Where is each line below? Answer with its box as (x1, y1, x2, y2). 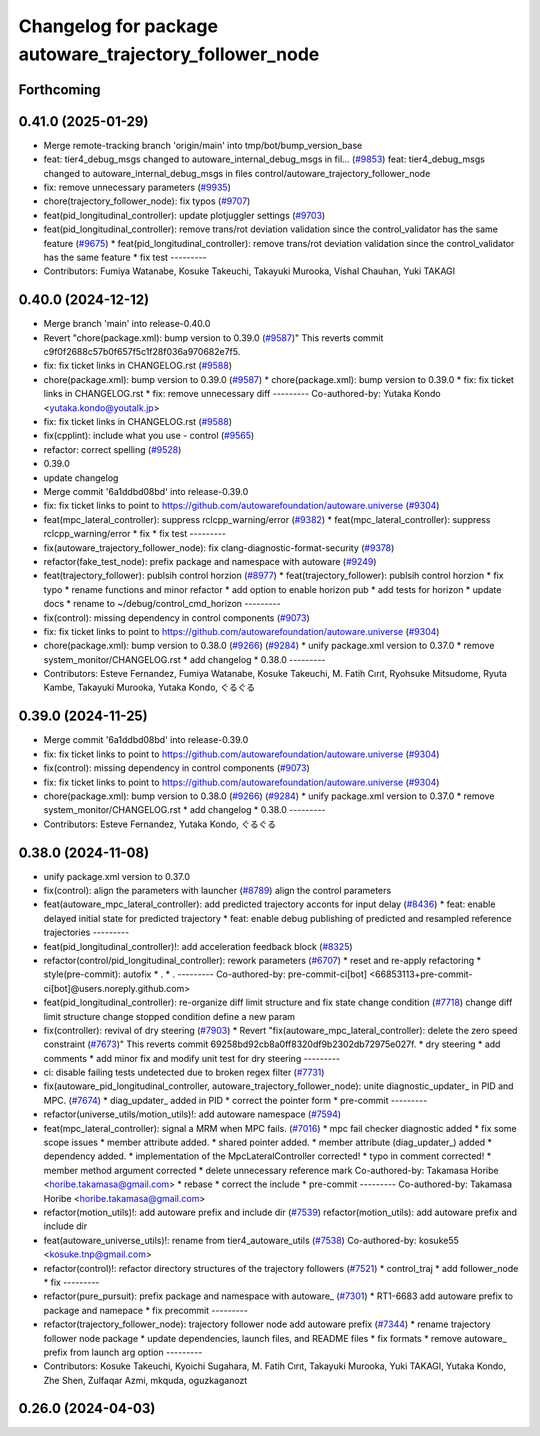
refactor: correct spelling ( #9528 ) (43, 443, 182, 455)
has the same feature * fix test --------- (43, 251, 207, 263)
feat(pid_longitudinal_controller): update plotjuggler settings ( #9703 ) (43, 209, 326, 221)
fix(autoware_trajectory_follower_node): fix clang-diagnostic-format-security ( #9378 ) (43, 541, 395, 554)
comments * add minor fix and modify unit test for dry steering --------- (43, 1052, 340, 1064)
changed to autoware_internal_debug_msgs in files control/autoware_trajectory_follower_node (43, 167, 431, 179)
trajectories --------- (43, 926, 130, 939)
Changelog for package (18, 15, 219, 37)
